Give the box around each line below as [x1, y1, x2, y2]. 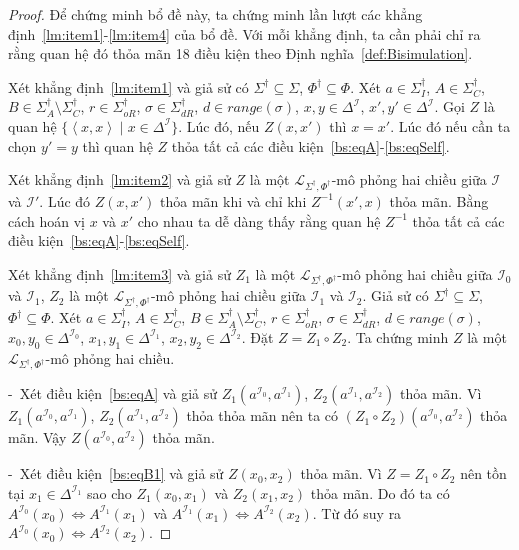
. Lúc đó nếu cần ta [390, 115, 511, 136]
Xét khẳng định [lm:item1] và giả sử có [8, 76, 249, 97]
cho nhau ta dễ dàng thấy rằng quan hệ [137, 210, 381, 231]
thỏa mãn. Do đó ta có [310, 482, 450, 503]
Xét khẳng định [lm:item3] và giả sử [8, 263, 231, 284]
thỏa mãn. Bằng [389, 190, 489, 211]
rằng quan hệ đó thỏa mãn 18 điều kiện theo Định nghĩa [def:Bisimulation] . [8, 43, 473, 64]
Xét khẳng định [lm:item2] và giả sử [8, 169, 231, 190]
